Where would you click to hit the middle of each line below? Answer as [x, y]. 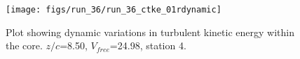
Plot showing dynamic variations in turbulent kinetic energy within [150, 32]
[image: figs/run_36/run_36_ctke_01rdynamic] [114, 10]
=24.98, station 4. [148, 45]
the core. [24, 45]
